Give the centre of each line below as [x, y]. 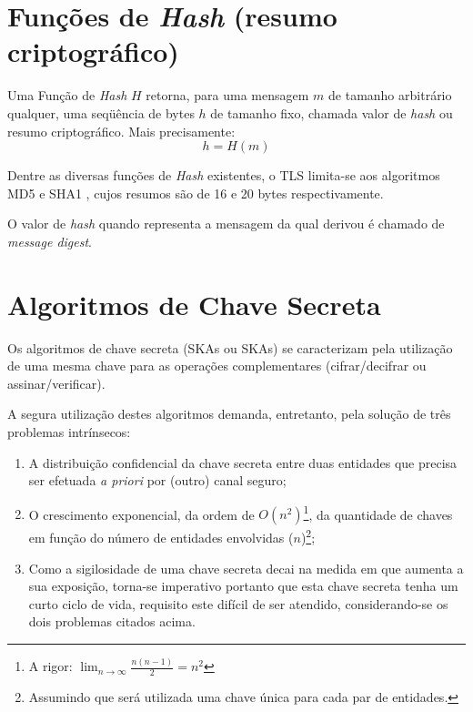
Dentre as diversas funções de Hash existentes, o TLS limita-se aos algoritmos [224, 175]
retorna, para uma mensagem [227, 95]
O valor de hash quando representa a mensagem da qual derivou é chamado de [226, 224]
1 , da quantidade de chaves [378, 513]
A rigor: [50, 666]
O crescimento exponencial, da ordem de [141, 514]
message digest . [50, 241]
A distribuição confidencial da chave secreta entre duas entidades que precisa [243, 462]
